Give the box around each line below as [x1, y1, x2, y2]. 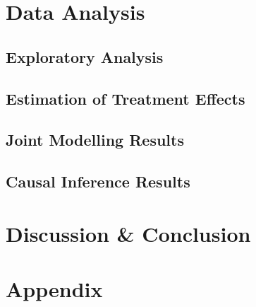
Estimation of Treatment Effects [6, 87, 245, 109]
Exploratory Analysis [6, 45, 164, 67]
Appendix [6, 274, 103, 303]
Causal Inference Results [6, 170, 190, 192]
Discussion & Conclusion [6, 219, 251, 248]
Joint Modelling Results [6, 129, 184, 151]
